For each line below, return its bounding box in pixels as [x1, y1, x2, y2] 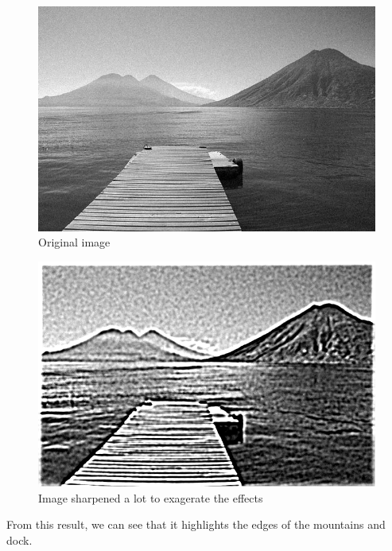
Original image [38, 234, 111, 250]
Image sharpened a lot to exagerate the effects [38, 489, 263, 506]
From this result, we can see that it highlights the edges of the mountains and [6, 516, 386, 533]
